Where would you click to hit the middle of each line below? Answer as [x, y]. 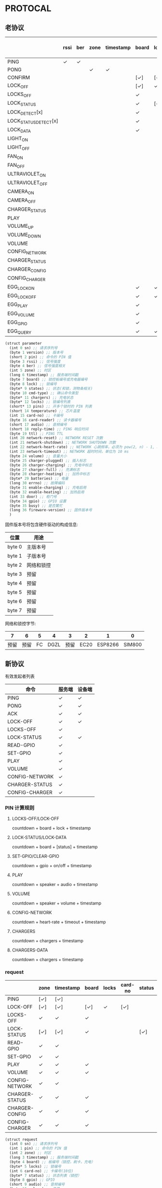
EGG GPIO [17, 322]
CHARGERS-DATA [30, 950]
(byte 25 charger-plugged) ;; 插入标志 [48, 460]
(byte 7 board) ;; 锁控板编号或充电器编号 [49, 380]
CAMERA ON [21, 192]
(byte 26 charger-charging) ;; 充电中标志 [51, 465]
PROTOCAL [28, 8]
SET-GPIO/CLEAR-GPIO [35, 856]
